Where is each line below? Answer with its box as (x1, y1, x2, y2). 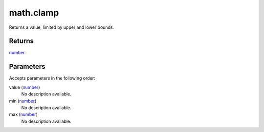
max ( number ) (9, 112, 38, 117)
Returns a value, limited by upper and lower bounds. (9, 24, 114, 30)
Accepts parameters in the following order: (9, 75, 95, 81)
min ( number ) (9, 98, 37, 104)
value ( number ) (9, 84, 40, 90)
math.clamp (9, 7, 59, 18)
